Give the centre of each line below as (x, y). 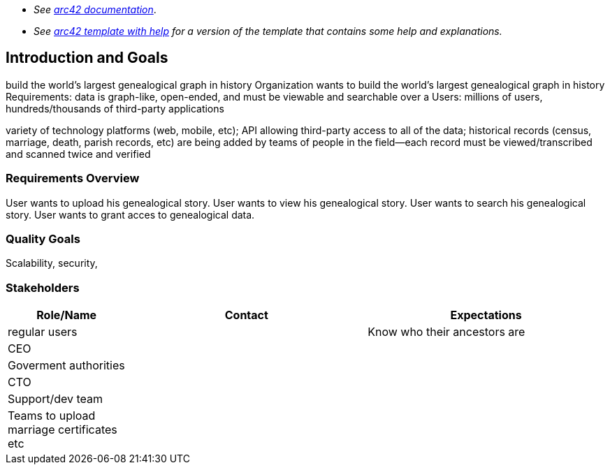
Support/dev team (56, 399)
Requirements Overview (73, 178)
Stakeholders (43, 287)
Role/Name (67, 315)
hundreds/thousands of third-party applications (115, 108)
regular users (43, 332)
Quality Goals (43, 238)
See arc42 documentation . (95, 9)
